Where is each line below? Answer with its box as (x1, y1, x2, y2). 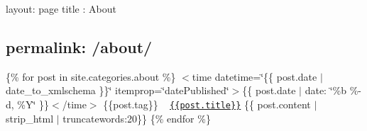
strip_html (6, 110, 54, 125)
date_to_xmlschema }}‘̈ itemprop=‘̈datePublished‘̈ (6, 83, 229, 98)
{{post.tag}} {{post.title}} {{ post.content (103, 96, 311, 111)
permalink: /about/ (6, 35, 153, 57)
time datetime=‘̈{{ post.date (192, 69, 317, 84)
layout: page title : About (6, 1, 116, 16)
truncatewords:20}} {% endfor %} (62, 110, 211, 125)
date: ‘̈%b (305, 83, 347, 98)
